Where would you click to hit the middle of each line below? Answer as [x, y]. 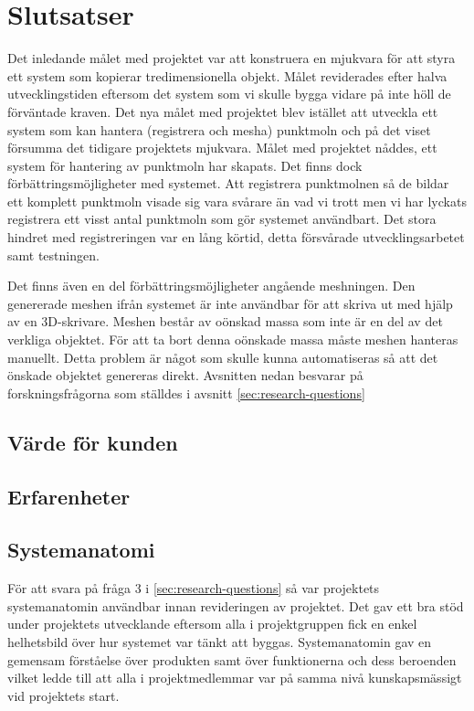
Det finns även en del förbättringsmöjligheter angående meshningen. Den [211, 286]
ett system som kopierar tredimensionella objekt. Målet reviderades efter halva [227, 75]
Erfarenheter [69, 496]
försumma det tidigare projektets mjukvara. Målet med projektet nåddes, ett [222, 148]
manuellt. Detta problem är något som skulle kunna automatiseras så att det [223, 357]
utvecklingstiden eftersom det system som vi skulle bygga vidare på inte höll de [229, 94]
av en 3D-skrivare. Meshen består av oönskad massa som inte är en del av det [225, 321]
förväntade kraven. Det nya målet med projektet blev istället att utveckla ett [223, 111]
